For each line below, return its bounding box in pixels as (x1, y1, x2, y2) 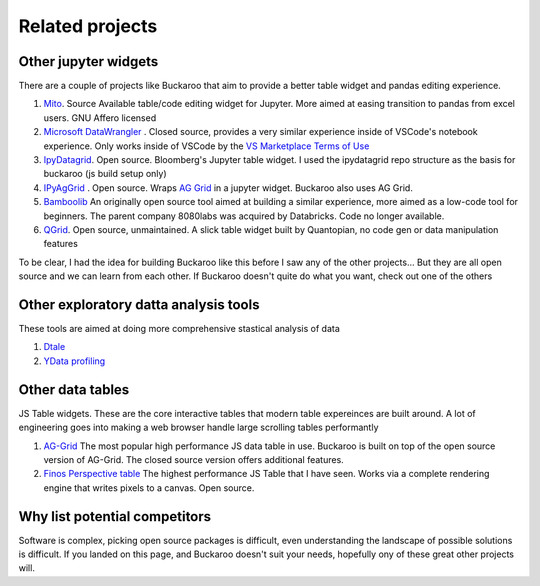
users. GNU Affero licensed (43, 111, 157, 124)
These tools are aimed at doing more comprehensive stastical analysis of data (18, 323, 340, 335)
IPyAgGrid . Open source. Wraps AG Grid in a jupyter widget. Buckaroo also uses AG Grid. (43, 181, 414, 194)
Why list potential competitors (18, 508, 212, 525)
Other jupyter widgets (18, 53, 159, 70)
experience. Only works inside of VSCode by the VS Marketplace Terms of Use (43, 140, 370, 152)
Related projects (18, 15, 158, 37)
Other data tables (18, 381, 130, 398)
